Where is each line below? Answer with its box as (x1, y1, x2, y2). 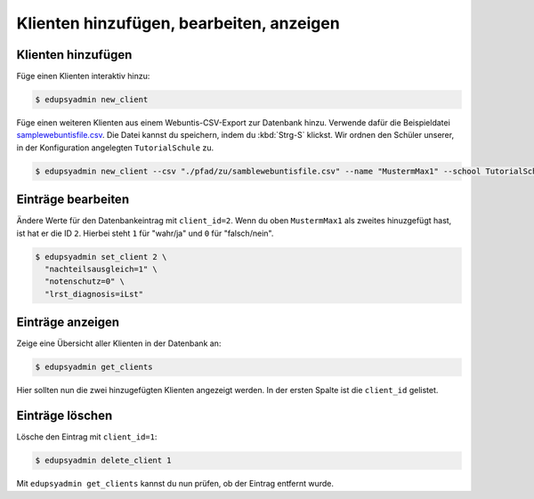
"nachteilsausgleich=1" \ (44, 264, 158, 275)
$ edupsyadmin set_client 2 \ (35, 252, 167, 262)
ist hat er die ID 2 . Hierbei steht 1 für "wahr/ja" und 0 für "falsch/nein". (16, 228, 274, 238)
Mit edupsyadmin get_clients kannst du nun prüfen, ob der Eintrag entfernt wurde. (16, 479, 334, 489)
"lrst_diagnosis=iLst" (44, 289, 144, 299)
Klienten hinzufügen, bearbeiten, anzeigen (16, 13, 340, 33)
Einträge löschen (16, 408, 113, 423)
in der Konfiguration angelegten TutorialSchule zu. (16, 142, 214, 153)
